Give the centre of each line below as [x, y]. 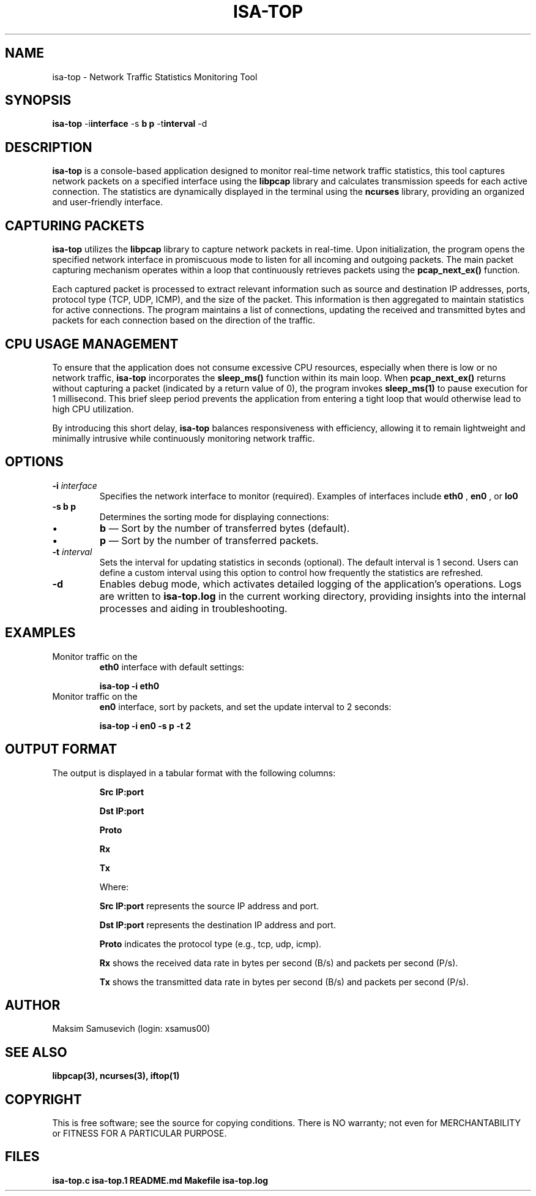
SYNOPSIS [38, 100]
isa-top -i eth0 [129, 686]
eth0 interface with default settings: [172, 667]
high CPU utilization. [93, 409]
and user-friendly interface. [108, 202]
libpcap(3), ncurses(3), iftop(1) [116, 1076]
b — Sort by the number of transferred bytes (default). [225, 528]
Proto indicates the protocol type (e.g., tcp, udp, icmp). [210, 944]
